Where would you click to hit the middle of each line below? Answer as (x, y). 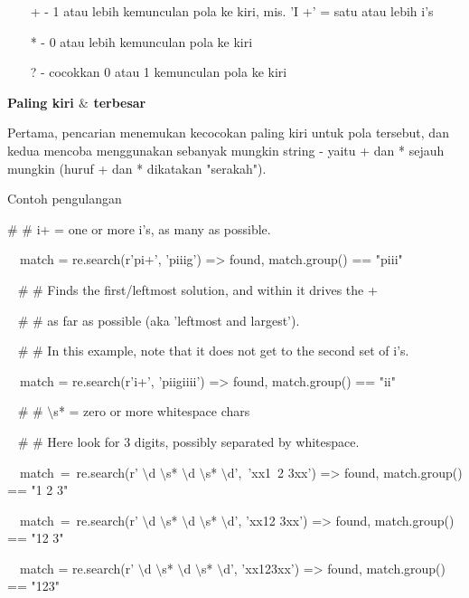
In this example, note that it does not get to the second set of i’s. (228, 351)
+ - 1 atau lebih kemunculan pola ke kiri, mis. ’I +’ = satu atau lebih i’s (232, 11)
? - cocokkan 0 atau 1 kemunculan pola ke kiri (159, 72)
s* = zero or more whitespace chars (152, 411)
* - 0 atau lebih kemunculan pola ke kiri (141, 41)
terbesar (120, 102)
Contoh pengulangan (65, 199)
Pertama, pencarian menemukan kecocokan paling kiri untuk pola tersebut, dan (228, 133)
